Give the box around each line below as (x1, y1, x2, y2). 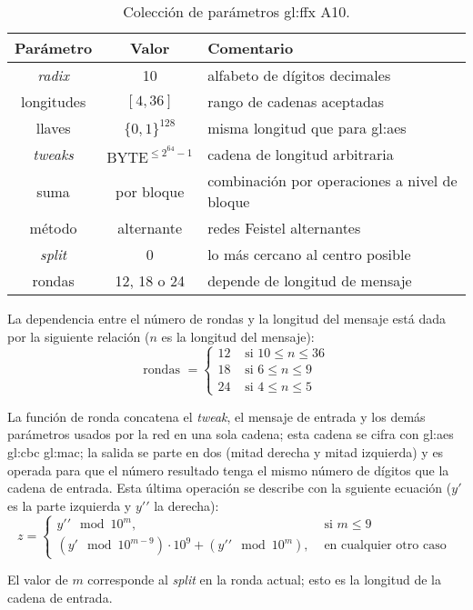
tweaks (33, 144, 74, 165)
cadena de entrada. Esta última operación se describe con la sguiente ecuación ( (7, 478, 452, 497)
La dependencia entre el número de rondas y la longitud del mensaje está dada (7, 309, 446, 327)
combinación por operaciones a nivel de (207, 170, 458, 191)
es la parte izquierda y (7, 495, 132, 515)
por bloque (116, 180, 185, 202)
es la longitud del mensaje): (161, 326, 315, 345)
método (29, 217, 77, 238)
